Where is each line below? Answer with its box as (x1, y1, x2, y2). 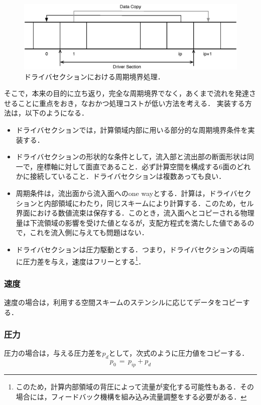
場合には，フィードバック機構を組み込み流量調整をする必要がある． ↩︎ (16, 391, 247, 401)
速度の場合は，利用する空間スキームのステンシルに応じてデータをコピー (4, 296, 243, 307)
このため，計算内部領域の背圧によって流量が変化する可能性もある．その (16, 381, 254, 391)
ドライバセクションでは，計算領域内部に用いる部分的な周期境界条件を (16, 124, 248, 135)
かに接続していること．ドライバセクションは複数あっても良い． (16, 171, 226, 181)
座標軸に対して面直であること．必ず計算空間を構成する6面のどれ (37, 161, 251, 171)
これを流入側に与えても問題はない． (30, 227, 149, 238)
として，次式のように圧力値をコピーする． (108, 348, 249, 358)
